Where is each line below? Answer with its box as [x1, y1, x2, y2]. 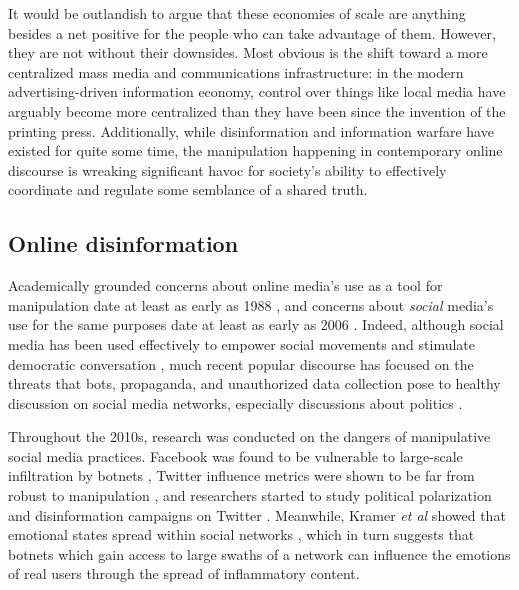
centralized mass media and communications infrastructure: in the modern [8, 61, 464, 82]
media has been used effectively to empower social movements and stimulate [8, 333, 475, 354]
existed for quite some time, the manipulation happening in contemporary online [8, 140, 503, 161]
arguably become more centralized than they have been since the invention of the [8, 100, 506, 121]
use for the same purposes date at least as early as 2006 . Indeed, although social [8, 314, 504, 335]
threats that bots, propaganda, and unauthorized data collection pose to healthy [8, 373, 501, 394]
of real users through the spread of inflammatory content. [8, 563, 360, 584]
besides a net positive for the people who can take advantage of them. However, [8, 22, 496, 43]
